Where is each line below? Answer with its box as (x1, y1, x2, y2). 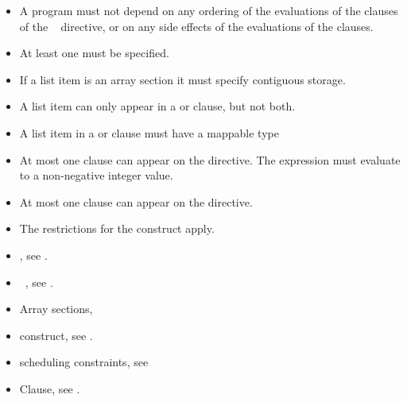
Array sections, (19, 300, 93, 317)
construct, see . (19, 327, 93, 343)
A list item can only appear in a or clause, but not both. (19, 98, 296, 114)
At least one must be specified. (19, 44, 169, 61)
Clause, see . (19, 380, 80, 396)
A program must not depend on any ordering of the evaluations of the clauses (19, 2, 398, 18)
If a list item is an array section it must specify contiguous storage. (19, 71, 346, 87)
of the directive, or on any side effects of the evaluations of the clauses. (19, 17, 374, 34)
